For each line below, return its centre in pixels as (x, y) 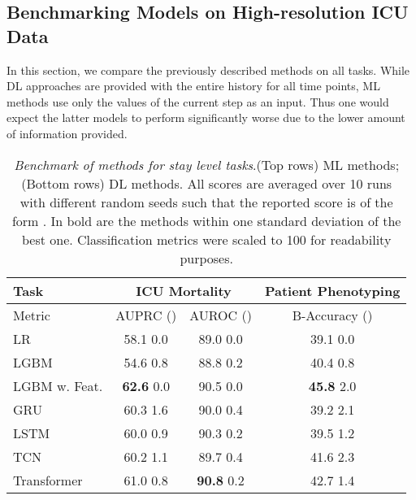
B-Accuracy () (332, 315)
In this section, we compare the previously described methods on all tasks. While (208, 70)
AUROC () (221, 315)
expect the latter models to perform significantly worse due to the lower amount (206, 117)
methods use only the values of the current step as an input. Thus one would (198, 101)
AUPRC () (146, 315)
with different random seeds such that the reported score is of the (206, 202)
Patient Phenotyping (332, 290)
